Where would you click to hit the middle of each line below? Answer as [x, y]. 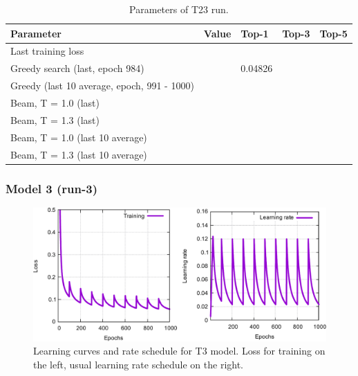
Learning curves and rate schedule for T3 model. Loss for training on [179, 351]
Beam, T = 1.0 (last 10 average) [79, 137]
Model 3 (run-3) [51, 188]
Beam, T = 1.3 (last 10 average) [79, 154]
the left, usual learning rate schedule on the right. [139, 364]
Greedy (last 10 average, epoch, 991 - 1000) [102, 86]
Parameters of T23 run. [179, 9]
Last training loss [47, 51]
